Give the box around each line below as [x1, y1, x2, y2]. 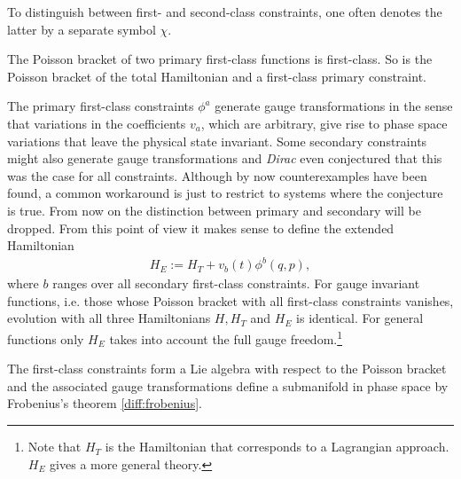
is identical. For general [296, 309, 424, 327]
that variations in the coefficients [7, 114, 186, 132]
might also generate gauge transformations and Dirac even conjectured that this [7, 149, 442, 168]
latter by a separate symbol [7, 20, 156, 38]
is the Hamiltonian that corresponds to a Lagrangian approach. [105, 437, 449, 456]
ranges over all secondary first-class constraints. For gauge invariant [52, 274, 420, 293]
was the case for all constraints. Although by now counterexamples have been [7, 166, 427, 185]
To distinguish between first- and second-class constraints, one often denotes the [7, 3, 442, 20]
